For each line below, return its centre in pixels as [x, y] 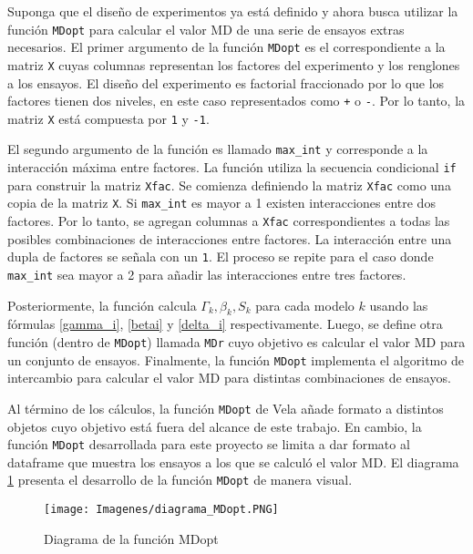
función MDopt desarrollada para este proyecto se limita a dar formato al [209, 444]
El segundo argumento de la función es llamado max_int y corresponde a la [218, 149]
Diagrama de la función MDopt [131, 538]
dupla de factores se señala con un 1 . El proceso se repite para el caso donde [221, 256]
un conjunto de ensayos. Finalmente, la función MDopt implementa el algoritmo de [236, 359]
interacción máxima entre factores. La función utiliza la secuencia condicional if [232, 167]
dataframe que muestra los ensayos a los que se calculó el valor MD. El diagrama [233, 462]
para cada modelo [305, 305]
